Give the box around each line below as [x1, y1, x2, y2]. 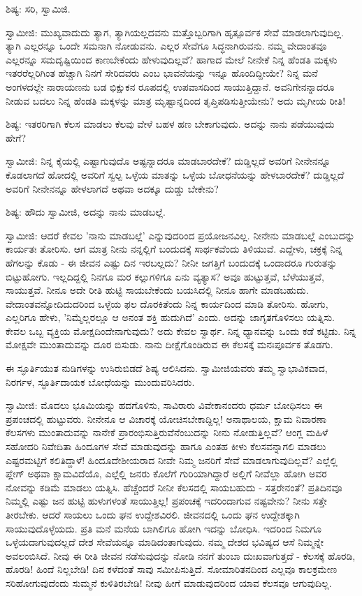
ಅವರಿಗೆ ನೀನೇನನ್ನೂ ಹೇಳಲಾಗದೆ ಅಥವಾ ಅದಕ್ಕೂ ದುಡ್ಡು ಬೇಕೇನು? [6, 181, 219, 195]
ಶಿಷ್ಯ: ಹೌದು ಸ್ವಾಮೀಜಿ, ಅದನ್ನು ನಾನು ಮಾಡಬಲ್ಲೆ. [6, 204, 166, 219]
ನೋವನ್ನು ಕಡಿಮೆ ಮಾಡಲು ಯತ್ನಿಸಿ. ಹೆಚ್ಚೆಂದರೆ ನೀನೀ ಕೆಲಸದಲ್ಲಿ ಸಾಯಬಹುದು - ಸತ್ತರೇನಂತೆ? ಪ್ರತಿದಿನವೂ [6, 479, 342, 494]
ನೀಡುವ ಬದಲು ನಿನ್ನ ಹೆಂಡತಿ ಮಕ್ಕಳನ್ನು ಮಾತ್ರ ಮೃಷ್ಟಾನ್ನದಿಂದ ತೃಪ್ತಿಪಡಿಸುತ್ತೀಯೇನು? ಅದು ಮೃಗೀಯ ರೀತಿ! [6, 93, 346, 107]
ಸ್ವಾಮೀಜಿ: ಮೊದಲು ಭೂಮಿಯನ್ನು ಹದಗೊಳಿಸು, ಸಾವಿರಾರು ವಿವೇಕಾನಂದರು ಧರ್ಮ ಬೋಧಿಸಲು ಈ [6, 398, 323, 412]
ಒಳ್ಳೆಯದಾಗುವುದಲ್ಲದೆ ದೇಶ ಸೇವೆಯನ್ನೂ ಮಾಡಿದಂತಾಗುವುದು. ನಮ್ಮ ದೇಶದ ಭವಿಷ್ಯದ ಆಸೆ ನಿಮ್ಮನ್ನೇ [6, 535, 324, 549]
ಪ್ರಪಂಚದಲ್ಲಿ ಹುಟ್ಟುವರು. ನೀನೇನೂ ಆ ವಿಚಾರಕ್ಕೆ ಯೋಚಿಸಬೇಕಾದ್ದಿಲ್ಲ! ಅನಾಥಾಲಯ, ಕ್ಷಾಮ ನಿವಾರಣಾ [6, 411, 327, 426]
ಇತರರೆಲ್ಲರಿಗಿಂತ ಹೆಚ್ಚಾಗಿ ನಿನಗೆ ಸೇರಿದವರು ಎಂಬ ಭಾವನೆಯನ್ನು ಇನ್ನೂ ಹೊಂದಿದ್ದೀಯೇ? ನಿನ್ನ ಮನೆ [6, 66, 318, 80]
